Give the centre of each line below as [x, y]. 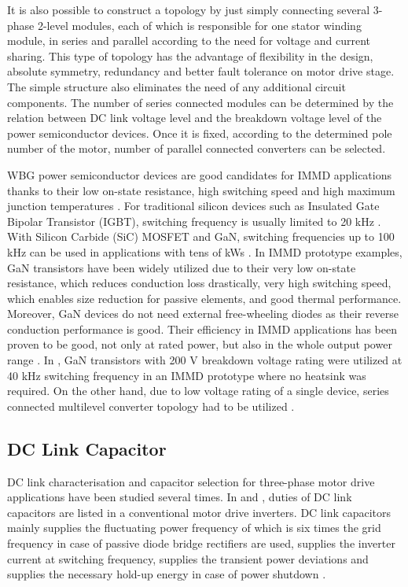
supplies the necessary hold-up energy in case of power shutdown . [167, 574]
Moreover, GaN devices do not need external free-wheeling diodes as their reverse [203, 314]
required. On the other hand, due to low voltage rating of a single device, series [198, 391]
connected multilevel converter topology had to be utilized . [151, 406]
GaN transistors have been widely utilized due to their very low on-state [182, 267]
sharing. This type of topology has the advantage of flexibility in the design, [190, 55]
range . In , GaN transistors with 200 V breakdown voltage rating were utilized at [205, 360]
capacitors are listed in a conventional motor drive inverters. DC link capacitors [199, 512]
